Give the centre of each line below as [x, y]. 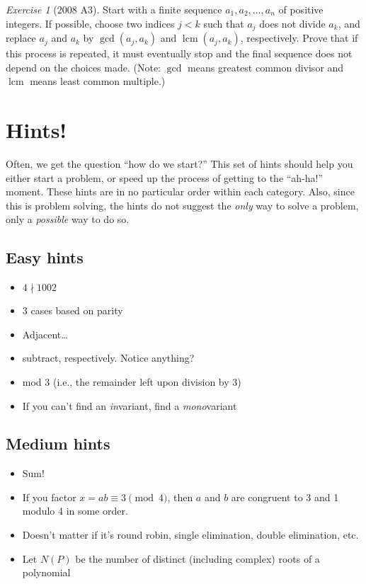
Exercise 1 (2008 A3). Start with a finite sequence [114, 9]
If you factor [49, 497]
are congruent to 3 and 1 [285, 497]
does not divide [292, 23]
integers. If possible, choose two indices [90, 23]
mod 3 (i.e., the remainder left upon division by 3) [132, 381]
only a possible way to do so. [68, 219]
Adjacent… [45, 334]
